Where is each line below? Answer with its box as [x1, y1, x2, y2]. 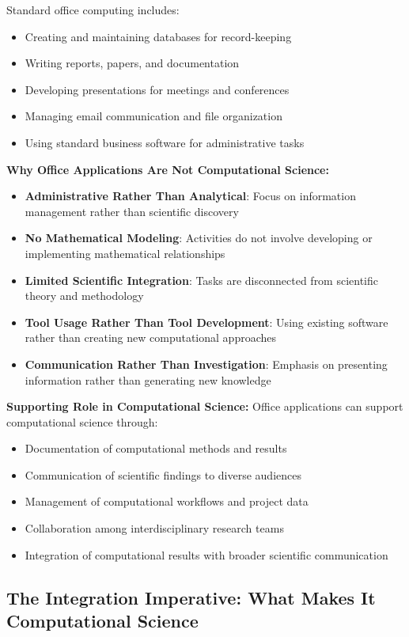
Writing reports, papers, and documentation [25, 55, 240, 71]
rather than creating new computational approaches [25, 329, 276, 346]
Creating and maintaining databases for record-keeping [25, 28, 292, 44]
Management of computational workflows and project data [25, 493, 309, 510]
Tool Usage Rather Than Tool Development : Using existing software [25, 313, 388, 330]
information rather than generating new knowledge [25, 371, 271, 388]
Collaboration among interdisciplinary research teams [25, 520, 284, 537]
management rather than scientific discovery [25, 203, 239, 219]
